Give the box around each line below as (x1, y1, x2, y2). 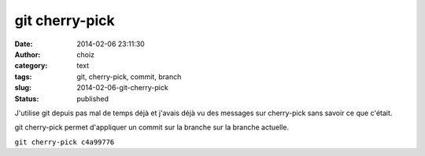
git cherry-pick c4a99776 (14, 137, 115, 147)
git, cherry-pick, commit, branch (76, 71, 182, 82)
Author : (14, 49, 41, 59)
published (76, 94, 109, 103)
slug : (14, 83, 31, 93)
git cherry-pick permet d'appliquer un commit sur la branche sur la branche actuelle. (14, 122, 290, 132)
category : (14, 61, 48, 71)
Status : (14, 94, 39, 103)
